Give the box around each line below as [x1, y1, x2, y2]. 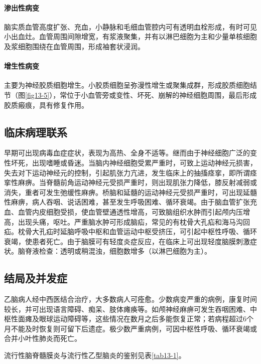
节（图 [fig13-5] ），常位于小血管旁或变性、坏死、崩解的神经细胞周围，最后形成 [4, 89, 257, 100]
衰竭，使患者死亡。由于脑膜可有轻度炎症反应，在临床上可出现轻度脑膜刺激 [4, 236, 250, 246]
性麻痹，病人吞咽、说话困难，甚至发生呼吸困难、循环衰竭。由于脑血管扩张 [4, 197, 250, 207]
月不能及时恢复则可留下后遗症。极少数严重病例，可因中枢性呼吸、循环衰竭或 [4, 323, 257, 333]
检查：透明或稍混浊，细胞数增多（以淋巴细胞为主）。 [39, 246, 211, 256]
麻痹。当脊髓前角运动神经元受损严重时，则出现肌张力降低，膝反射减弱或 [18, 177, 257, 188]
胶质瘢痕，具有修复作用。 [4, 99, 88, 110]
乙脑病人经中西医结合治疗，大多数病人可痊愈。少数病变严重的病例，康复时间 [4, 294, 257, 304]
